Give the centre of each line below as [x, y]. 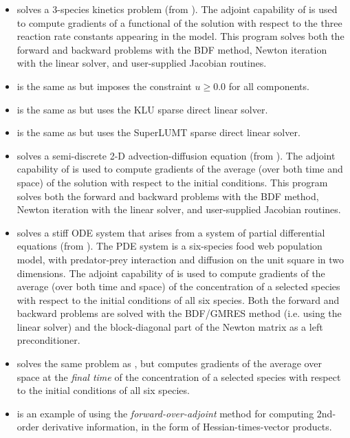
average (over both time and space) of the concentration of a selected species [178, 286]
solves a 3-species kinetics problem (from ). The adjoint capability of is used [177, 9]
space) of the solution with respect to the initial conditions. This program [172, 182]
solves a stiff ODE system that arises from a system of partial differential [171, 232]
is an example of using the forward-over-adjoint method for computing [165, 413]
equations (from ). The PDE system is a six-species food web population [169, 246]
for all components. [269, 86]
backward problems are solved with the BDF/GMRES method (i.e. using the [179, 313]
